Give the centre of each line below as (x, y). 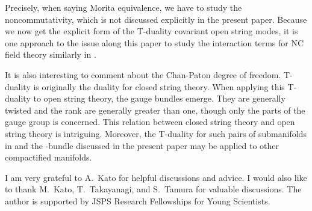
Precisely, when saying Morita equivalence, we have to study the (123, 7)
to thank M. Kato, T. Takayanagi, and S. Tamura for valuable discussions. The (153, 189)
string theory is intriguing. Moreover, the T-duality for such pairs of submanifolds (156, 133)
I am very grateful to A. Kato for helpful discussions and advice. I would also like (156, 177)
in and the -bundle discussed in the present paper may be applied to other (142, 145)
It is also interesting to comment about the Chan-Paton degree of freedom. (143, 74)
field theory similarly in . (51, 54)
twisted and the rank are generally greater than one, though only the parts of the (155, 110)
